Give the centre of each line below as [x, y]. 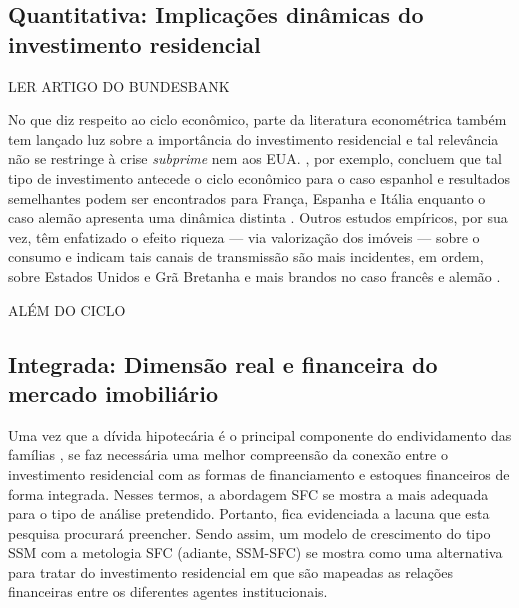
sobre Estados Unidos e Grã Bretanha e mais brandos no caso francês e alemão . [254, 275]
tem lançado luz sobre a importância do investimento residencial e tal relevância [253, 138]
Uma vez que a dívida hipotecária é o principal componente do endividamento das [260, 434]
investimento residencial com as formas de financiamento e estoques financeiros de [259, 473]
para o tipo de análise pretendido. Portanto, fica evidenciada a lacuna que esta [249, 513]
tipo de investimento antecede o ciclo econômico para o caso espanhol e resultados [259, 177]
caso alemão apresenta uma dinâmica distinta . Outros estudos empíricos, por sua [258, 217]
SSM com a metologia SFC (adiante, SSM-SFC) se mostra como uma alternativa [255, 552]
